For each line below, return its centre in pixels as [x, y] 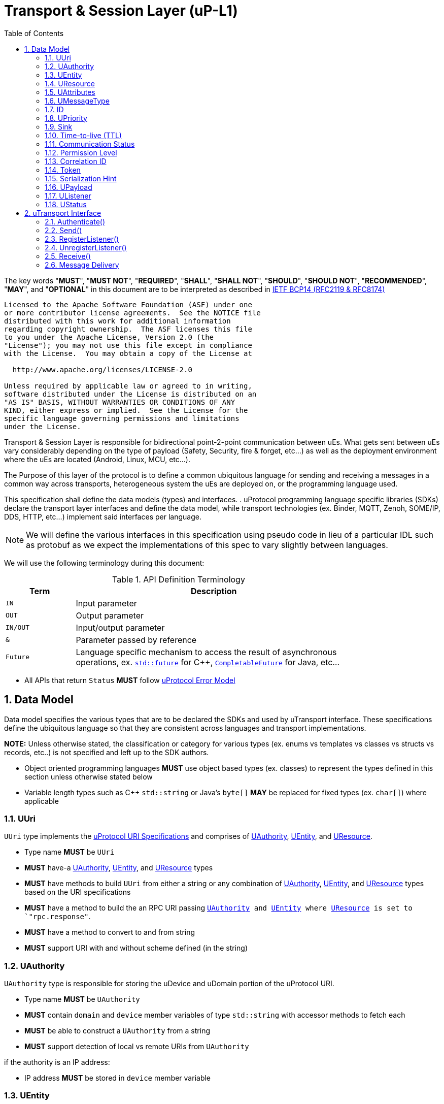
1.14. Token [63, 170]
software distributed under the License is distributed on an [130, 394]
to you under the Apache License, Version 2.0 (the [109, 337]
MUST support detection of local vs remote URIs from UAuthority [137, 1047]
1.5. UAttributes [70, 92]
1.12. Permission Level [81, 152]
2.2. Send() [63, 230]
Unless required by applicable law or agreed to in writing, [128, 386]
